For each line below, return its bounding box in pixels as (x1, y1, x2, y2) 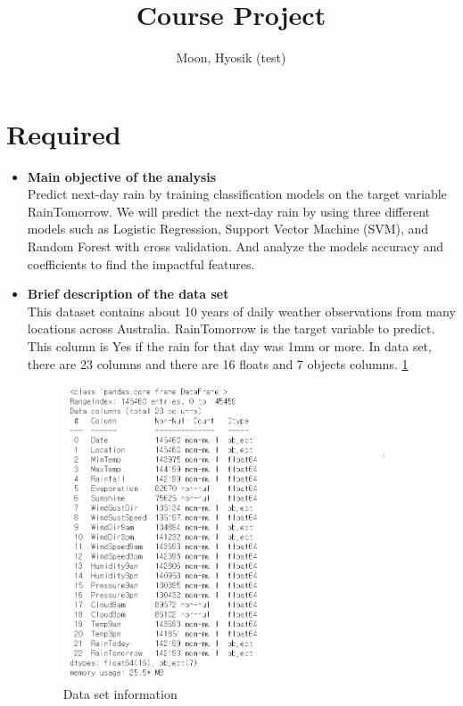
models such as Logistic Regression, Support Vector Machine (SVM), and (27, 219, 429, 238)
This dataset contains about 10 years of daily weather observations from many (27, 301, 456, 320)
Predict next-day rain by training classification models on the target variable (27, 185, 447, 203)
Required (6, 115, 121, 152)
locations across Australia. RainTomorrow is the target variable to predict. (27, 319, 435, 338)
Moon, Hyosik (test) (176, 48, 286, 67)
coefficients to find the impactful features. (27, 254, 255, 273)
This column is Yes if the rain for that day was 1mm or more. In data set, (27, 337, 432, 355)
